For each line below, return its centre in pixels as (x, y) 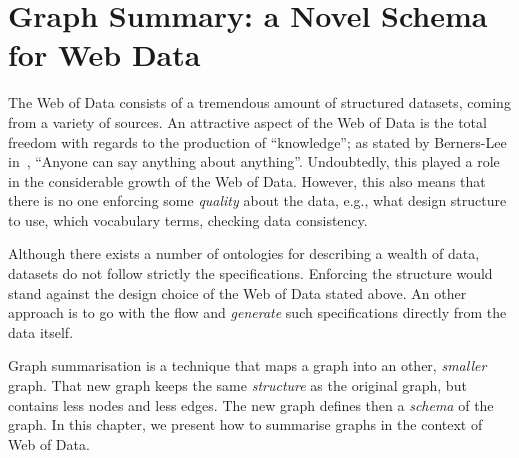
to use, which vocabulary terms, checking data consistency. (188, 219)
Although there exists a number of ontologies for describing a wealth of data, (244, 253)
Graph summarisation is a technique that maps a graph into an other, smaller (247, 365)
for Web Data (104, 54)
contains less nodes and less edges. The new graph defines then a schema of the (251, 404)
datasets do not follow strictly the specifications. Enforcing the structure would (250, 273)
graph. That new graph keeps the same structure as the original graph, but (237, 385)
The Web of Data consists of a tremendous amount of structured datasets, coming (259, 102)
